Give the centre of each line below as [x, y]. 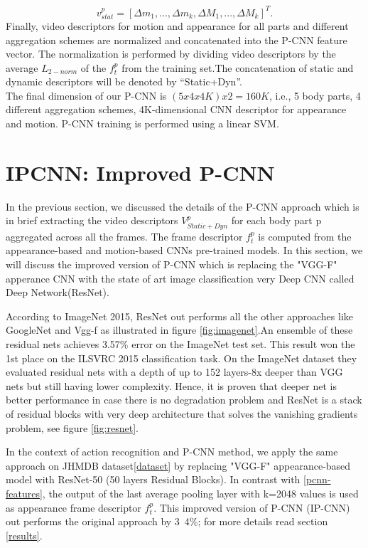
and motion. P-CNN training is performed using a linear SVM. [142, 123]
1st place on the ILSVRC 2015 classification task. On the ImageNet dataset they [182, 358]
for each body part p [276, 220]
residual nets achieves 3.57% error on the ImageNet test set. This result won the [180, 343]
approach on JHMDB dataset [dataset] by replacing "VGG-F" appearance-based [178, 465]
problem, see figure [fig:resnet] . [72, 427]
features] [24, 493]
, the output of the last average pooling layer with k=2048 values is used [200, 493]
